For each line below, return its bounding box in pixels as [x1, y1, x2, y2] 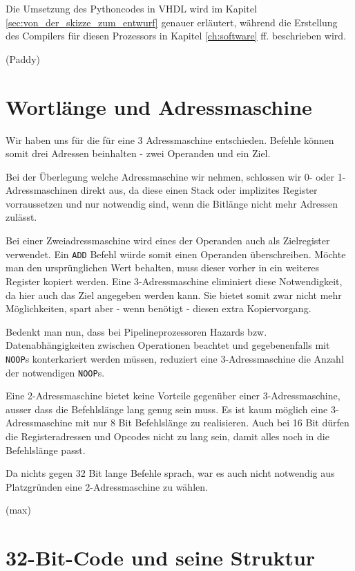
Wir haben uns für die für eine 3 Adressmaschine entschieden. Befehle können [6, 132, 334, 147]
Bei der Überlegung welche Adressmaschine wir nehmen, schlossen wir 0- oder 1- [6, 169, 346, 183]
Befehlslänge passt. [6, 442, 86, 457]
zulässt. [6, 210, 37, 224]
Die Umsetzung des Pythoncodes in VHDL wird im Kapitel [6, 1, 257, 15]
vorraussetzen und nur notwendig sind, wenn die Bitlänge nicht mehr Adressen [6, 196, 338, 210]
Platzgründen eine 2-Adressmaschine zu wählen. [6, 479, 208, 493]
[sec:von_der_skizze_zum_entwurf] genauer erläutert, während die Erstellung [6, 15, 338, 29]
